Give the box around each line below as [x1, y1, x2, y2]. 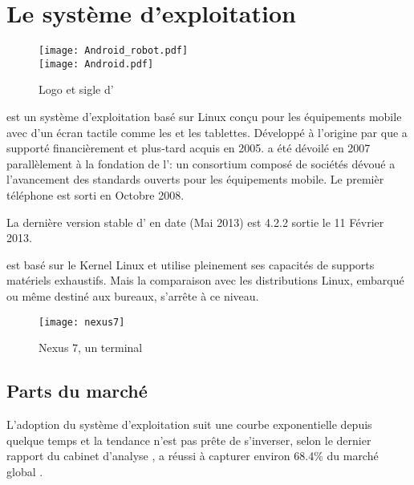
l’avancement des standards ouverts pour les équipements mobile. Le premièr [6, 171, 384, 188]
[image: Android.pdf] [39, 58, 154, 70]
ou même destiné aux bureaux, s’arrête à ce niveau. [6, 287, 259, 304]
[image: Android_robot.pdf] [39, 45, 189, 57]
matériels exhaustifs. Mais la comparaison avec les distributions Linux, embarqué [6, 272, 404, 289]
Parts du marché [6, 378, 148, 403]
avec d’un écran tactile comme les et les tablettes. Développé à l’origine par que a [6, 123, 408, 140]
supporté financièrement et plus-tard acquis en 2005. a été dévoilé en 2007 [6, 139, 371, 156]
